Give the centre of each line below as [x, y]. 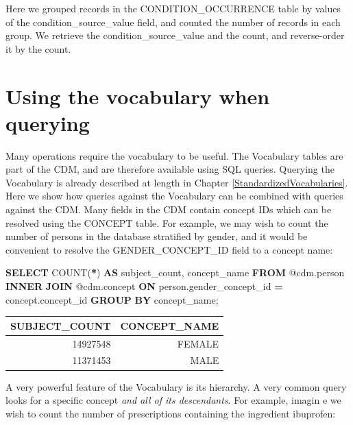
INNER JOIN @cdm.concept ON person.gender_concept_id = [144, 286]
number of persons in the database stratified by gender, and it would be [157, 236]
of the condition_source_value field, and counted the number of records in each [173, 22]
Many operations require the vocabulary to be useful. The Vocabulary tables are [174, 155]
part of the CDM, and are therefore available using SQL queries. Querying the [170, 169]
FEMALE [198, 343]
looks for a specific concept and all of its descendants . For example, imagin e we [173, 400]
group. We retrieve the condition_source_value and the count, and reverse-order [175, 35]
